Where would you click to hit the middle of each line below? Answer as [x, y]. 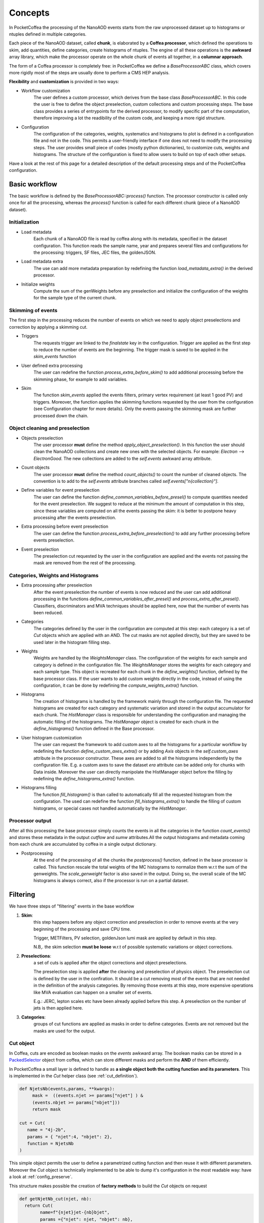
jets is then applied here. [58, 1008]
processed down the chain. [61, 415]
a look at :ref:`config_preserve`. [41, 1177]
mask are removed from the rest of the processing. [85, 563]
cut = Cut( [32, 1123]
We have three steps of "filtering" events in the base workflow [72, 906]
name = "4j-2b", [46, 1130]
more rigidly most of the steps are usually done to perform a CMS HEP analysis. [89, 72]
